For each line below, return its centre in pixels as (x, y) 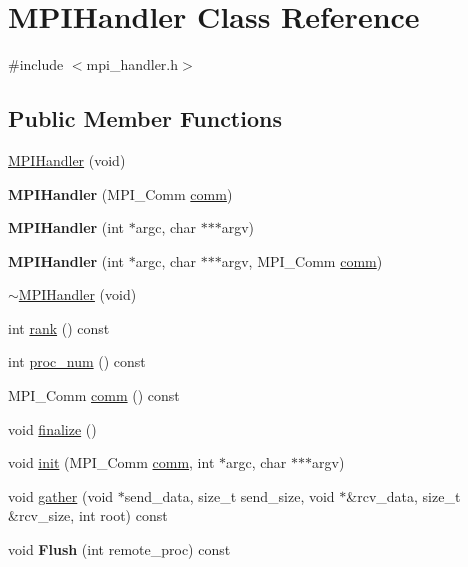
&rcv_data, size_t (403, 495)
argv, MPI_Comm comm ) (302, 260)
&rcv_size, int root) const (88, 515)
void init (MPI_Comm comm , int (111, 462)
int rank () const (59, 327)
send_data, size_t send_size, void (229, 495)
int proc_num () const (77, 361)
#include (36, 64)
